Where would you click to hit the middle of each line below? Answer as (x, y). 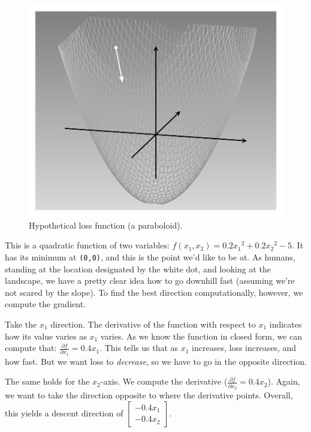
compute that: (31, 348)
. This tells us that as (139, 348)
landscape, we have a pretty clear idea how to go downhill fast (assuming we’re (150, 280)
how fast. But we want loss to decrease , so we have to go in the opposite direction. (156, 361)
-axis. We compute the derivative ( (164, 381)
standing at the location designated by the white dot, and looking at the (138, 268)
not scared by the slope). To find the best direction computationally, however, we (154, 292)
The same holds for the (47, 381)
